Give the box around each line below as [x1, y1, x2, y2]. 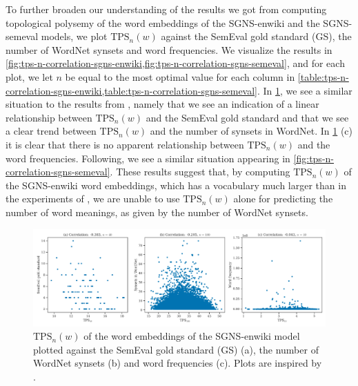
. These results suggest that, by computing [110, 164, 290, 179]
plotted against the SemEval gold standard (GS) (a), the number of [33, 342, 319, 356]
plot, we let [6, 69, 53, 84]
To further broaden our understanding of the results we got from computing [6, 2, 327, 16]
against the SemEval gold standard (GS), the [161, 29, 352, 44]
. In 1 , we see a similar [257, 83, 352, 97]
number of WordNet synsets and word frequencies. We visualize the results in [6, 42, 332, 57]
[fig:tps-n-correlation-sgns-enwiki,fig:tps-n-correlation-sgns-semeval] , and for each [6, 56, 345, 70]
